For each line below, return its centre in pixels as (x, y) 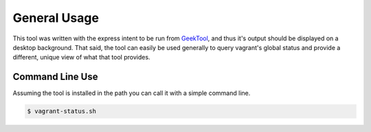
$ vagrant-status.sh (61, 111)
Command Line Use (55, 77)
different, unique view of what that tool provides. (81, 57)
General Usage (56, 18)
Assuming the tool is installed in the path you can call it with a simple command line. (132, 93)
